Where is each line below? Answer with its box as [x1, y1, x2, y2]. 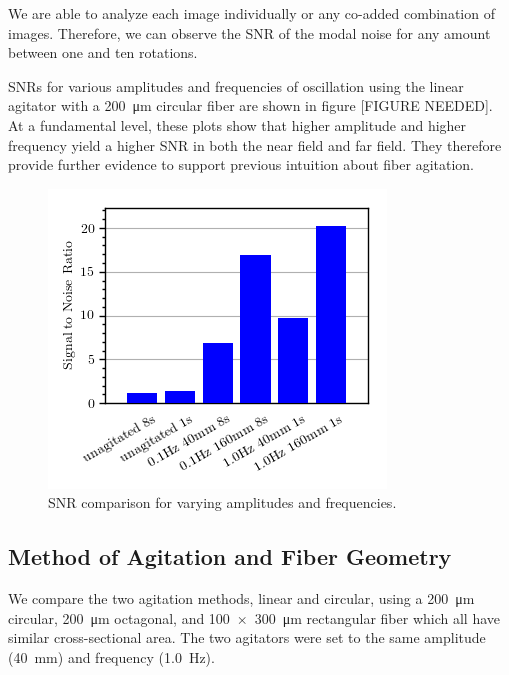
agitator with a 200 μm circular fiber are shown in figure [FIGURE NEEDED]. [8, 95, 493, 116]
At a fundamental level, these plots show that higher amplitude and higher [8, 114, 467, 135]
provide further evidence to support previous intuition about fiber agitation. [8, 154, 474, 175]
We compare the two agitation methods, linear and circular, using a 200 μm [8, 588, 475, 609]
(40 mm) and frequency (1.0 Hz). [8, 646, 215, 667]
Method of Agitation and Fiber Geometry [8, 541, 452, 572]
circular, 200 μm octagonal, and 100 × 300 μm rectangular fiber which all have [8, 607, 501, 628]
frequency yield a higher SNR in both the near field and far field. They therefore [8, 134, 502, 155]
